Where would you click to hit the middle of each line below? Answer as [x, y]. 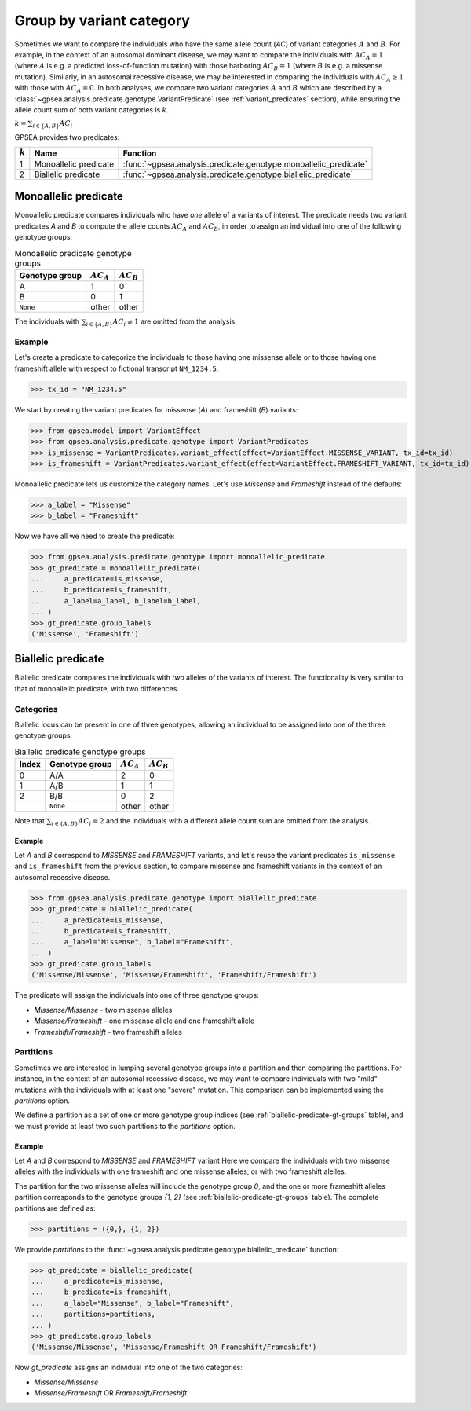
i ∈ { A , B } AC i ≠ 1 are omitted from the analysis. [161, 323]
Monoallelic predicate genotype [73, 253]
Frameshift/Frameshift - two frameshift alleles [108, 1032]
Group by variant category [102, 20]
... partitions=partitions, [93, 1314]
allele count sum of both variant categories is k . [91, 109]
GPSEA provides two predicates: [67, 137]
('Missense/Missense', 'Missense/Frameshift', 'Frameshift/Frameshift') [174, 975]
